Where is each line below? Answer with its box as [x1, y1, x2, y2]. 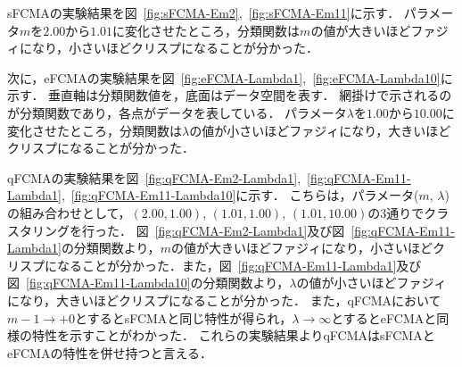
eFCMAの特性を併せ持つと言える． [7, 343, 212, 362]
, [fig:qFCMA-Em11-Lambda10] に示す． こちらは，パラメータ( [61, 186, 419, 204]
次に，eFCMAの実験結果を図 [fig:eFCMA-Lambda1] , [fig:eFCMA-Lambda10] [7, 68, 441, 87]
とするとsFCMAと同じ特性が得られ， [75, 308, 293, 327]
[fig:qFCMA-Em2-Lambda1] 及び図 [154, 221, 345, 239]
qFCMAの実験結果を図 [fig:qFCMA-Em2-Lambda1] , [7, 168, 301, 187]
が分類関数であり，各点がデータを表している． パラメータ [7, 103, 347, 121]
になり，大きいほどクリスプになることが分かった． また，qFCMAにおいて [7, 290, 441, 309]
